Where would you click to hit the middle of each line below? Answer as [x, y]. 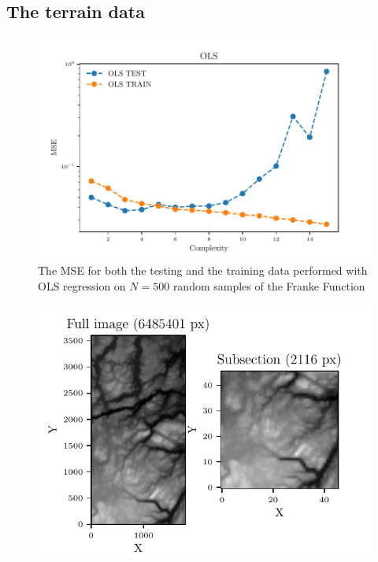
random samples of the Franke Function [269, 286]
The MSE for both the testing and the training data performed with [203, 270]
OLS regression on [82, 286]
